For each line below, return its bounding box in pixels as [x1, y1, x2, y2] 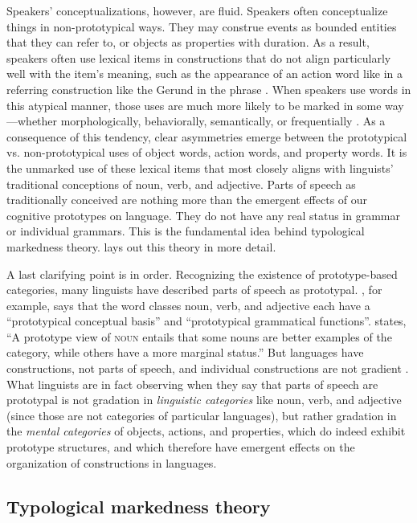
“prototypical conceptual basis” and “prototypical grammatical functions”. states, [6, 313, 407, 329]
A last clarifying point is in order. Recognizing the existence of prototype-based [6, 265, 398, 282]
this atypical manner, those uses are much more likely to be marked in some [6, 96, 382, 113]
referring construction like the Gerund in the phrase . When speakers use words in [6, 80, 411, 97]
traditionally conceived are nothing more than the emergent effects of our [6, 191, 368, 208]
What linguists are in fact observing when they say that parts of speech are [6, 375, 378, 392]
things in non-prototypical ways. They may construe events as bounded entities [6, 18, 397, 35]
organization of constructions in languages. [6, 454, 217, 471]
